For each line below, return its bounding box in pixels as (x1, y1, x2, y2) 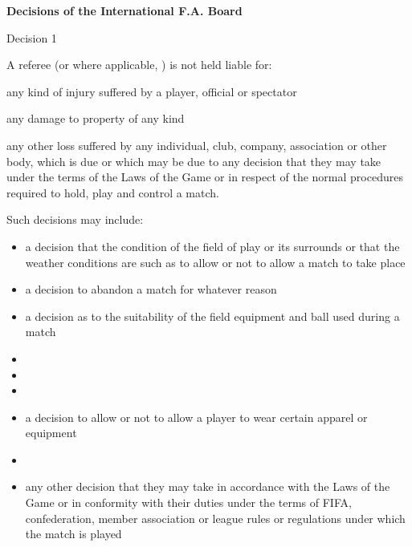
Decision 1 (6, 29, 57, 46)
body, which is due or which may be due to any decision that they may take (6, 152, 381, 169)
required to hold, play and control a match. (6, 184, 219, 201)
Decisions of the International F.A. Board (6, 2, 243, 18)
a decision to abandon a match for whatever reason (25, 281, 277, 298)
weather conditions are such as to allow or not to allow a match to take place (25, 253, 406, 270)
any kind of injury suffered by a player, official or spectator (6, 83, 297, 99)
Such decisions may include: (6, 211, 144, 228)
